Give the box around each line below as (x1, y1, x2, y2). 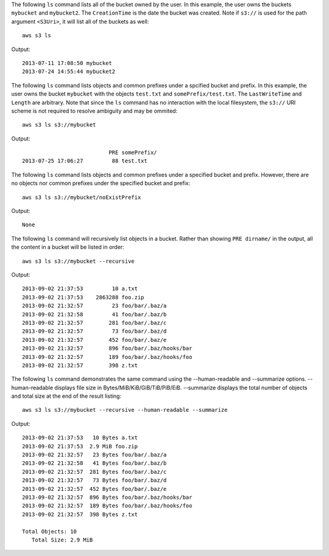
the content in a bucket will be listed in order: (11, 243, 124, 251)
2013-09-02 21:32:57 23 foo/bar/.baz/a (22, 302, 167, 310)
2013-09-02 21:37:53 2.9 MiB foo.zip (22, 443, 138, 450)
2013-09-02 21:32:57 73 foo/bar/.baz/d (22, 328, 167, 335)
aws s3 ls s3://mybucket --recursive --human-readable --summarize (22, 406, 228, 414)
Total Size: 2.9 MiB (31, 536, 93, 543)
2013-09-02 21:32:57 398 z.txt (22, 362, 138, 369)
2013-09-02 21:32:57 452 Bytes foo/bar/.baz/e (22, 485, 167, 492)
